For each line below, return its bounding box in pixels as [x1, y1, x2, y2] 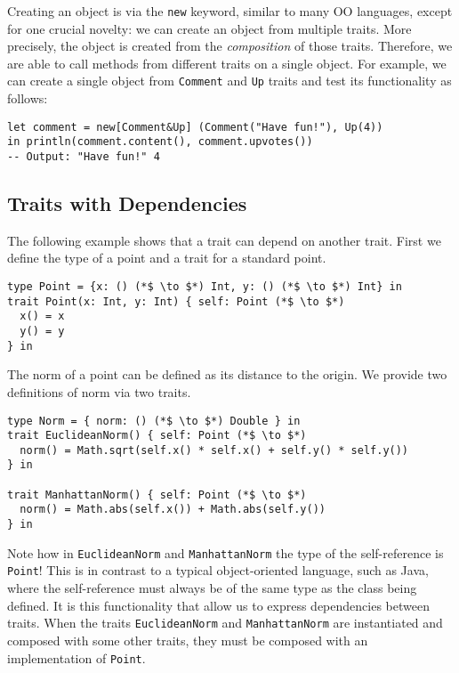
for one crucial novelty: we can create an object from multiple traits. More [7, 19, 412, 37]
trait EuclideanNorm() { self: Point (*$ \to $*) [7, 429, 307, 442]
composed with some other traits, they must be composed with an [7, 630, 368, 649]
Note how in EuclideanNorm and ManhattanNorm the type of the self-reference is [7, 543, 444, 562]
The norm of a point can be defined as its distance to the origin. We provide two [7, 365, 447, 384]
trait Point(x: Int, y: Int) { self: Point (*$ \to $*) [7, 295, 345, 308]
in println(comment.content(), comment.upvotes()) [7, 135, 313, 149]
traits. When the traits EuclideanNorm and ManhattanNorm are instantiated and [7, 613, 443, 632]
